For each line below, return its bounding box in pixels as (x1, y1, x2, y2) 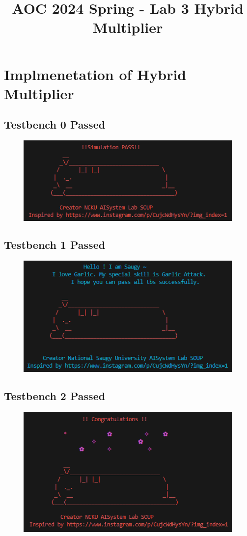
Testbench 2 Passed (4, 388, 106, 403)
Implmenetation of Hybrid (4, 64, 187, 84)
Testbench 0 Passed (4, 117, 106, 132)
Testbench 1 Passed (4, 237, 106, 252)
